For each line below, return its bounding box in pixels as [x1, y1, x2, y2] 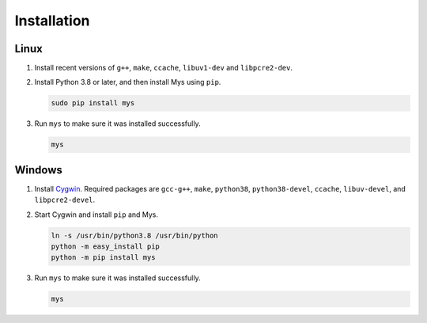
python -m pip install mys [51, 253, 156, 262]
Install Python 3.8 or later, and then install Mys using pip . [34, 78, 221, 87]
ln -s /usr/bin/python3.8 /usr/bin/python [51, 230, 218, 240]
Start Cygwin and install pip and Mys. [34, 210, 158, 219]
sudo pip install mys [51, 99, 135, 108]
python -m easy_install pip [51, 242, 160, 251]
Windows [14, 163, 62, 177]
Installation [14, 12, 90, 29]
